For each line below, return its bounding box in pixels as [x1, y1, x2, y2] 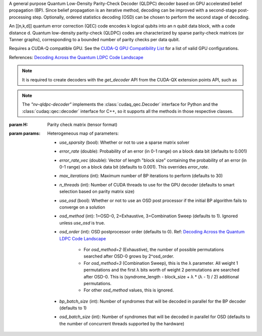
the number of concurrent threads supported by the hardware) [59, 321, 184, 326]
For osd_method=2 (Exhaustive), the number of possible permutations [83, 246, 224, 252]
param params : [9, 131, 41, 137]
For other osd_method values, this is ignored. [83, 287, 174, 293]
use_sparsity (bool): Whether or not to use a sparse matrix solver [59, 139, 190, 145]
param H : [9, 122, 28, 128]
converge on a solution [59, 204, 105, 210]
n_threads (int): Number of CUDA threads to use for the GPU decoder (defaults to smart [59, 182, 235, 187]
